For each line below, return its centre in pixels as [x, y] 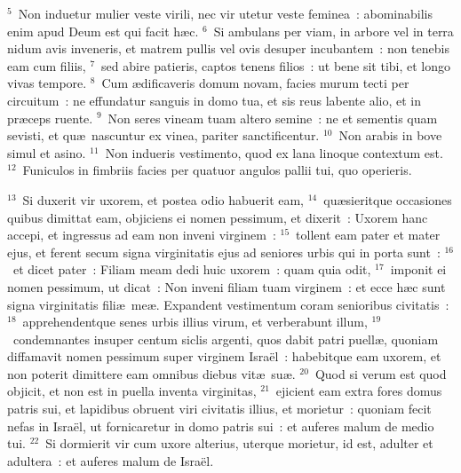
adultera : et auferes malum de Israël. [111, 460]
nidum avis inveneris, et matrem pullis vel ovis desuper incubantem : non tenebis [228, 48]
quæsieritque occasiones [388, 199]
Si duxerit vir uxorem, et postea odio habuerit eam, [163, 199]
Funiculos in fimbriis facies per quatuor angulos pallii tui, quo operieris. [217, 170]
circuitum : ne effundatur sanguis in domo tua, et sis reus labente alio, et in [215, 100]
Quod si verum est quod [381, 373]
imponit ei [418, 269]
